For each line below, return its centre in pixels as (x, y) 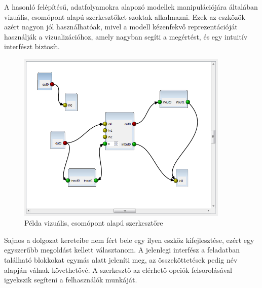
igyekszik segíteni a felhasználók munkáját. (71, 280)
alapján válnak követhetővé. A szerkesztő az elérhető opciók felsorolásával (118, 269)
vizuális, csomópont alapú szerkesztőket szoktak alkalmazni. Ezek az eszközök (125, 16)
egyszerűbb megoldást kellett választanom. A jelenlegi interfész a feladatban (122, 250)
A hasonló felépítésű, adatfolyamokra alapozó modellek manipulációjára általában (131, 7)
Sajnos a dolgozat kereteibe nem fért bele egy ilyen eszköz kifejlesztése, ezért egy (129, 240)
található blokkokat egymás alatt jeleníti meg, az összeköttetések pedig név (121, 259)
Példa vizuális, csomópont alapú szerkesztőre (94, 223)
